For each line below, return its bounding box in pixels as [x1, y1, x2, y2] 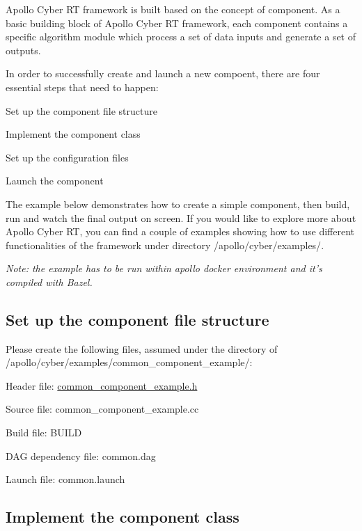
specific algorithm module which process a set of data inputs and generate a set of [6, 29, 356, 44]
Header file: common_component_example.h [6, 378, 198, 393]
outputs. [6, 42, 41, 57]
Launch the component [6, 173, 104, 188]
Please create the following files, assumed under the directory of [6, 341, 278, 356]
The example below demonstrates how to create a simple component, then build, [6, 196, 350, 211]
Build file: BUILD [6, 425, 82, 440]
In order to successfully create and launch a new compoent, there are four [6, 66, 320, 81]
